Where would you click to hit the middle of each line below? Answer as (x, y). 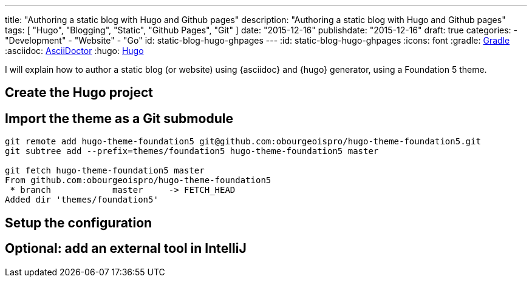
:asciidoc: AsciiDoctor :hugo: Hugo (74, 51)
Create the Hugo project (79, 93)
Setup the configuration (79, 223)
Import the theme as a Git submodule (119, 118)
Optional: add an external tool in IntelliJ (126, 249)
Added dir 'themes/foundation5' (82, 200)
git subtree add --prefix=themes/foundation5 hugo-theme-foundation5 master (192, 151)
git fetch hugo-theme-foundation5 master (105, 171)
